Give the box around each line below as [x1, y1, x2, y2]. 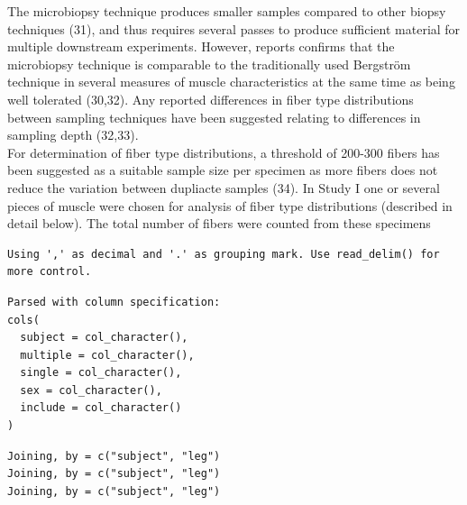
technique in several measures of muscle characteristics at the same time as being [7, 72, 455, 91]
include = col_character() [20, 401, 182, 415]
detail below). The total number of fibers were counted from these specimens [7, 214, 431, 233]
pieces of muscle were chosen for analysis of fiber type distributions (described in [7, 196, 453, 215]
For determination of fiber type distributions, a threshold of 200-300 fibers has [7, 142, 440, 161]
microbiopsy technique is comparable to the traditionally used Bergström [7, 54, 411, 73]
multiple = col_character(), [20, 348, 195, 362]
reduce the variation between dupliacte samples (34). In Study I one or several [7, 178, 440, 197]
